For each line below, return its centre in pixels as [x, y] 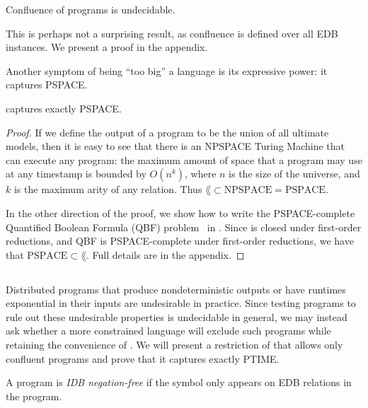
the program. [34, 396]
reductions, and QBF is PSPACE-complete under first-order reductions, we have [180, 241]
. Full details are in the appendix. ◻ [165, 254]
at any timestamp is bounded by [76, 174]
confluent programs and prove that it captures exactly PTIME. [143, 358]
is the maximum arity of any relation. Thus [108, 189]
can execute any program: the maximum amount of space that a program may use [184, 159]
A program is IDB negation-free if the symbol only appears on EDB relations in [179, 382]
